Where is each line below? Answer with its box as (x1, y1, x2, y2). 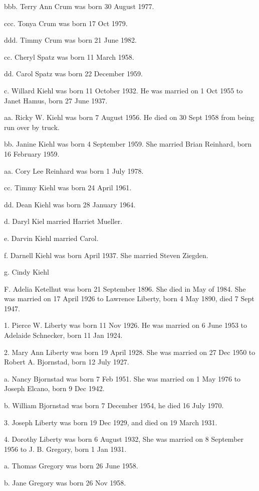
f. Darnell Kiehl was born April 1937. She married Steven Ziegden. (4, 250, 208, 260)
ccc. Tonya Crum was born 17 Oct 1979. (4, 18, 128, 28)
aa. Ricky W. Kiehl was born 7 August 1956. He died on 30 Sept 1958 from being (4, 112, 254, 122)
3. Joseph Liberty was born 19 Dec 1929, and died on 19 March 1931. (4, 417, 217, 427)
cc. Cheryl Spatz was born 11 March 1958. (4, 51, 134, 62)
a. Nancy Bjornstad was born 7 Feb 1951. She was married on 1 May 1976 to (4, 373, 241, 384)
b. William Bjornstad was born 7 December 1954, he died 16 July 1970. (4, 400, 224, 411)
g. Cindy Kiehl (4, 267, 49, 277)
